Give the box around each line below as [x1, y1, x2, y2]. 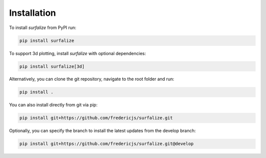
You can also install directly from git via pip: [9, 102, 98, 108]
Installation [9, 7, 56, 18]
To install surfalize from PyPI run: [9, 25, 76, 31]
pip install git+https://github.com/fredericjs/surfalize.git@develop [19, 141, 194, 147]
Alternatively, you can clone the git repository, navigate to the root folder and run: [9, 76, 174, 82]
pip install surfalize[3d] [19, 63, 85, 69]
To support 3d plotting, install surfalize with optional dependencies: [9, 50, 146, 56]
